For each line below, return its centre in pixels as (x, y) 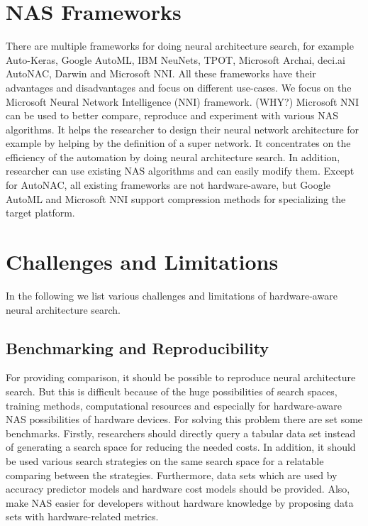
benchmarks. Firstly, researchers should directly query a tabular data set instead (181, 433)
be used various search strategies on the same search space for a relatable (165, 460)
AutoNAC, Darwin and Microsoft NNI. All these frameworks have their (161, 73)
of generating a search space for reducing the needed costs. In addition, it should (181, 447)
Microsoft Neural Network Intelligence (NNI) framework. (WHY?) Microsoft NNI (183, 101)
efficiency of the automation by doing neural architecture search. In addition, (173, 157)
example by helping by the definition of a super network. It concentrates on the (178, 143)
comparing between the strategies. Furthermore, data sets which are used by (172, 475)
